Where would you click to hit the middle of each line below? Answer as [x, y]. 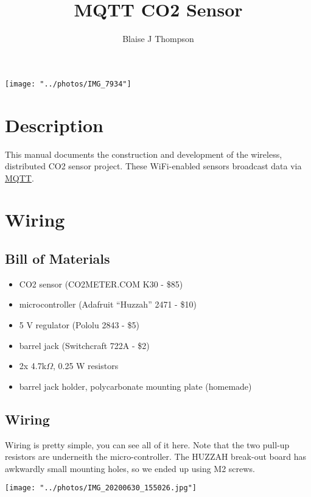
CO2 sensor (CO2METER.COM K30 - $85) [101, 284]
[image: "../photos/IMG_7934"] [68, 84]
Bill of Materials [58, 259]
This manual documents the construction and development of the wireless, [144, 154]
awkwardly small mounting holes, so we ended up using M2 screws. [130, 468]
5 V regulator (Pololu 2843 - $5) [79, 325]
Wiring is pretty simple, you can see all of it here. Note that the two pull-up [147, 444]
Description [54, 125]
